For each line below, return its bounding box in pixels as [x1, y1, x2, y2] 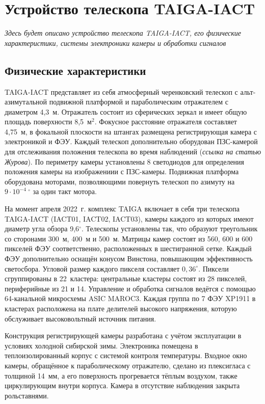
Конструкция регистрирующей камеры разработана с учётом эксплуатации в [5, 330, 242, 341]
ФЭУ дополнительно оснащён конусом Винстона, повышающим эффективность [5, 253, 253, 264]
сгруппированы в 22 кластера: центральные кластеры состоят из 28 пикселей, [5, 273, 247, 284]
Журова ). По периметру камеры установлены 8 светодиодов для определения [5, 156, 245, 167]
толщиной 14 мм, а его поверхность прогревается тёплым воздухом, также [5, 370, 237, 381]
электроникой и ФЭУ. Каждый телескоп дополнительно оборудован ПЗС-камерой [5, 136, 258, 147]
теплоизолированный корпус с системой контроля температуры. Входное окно [5, 350, 247, 361]
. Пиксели [198, 263, 229, 274]
